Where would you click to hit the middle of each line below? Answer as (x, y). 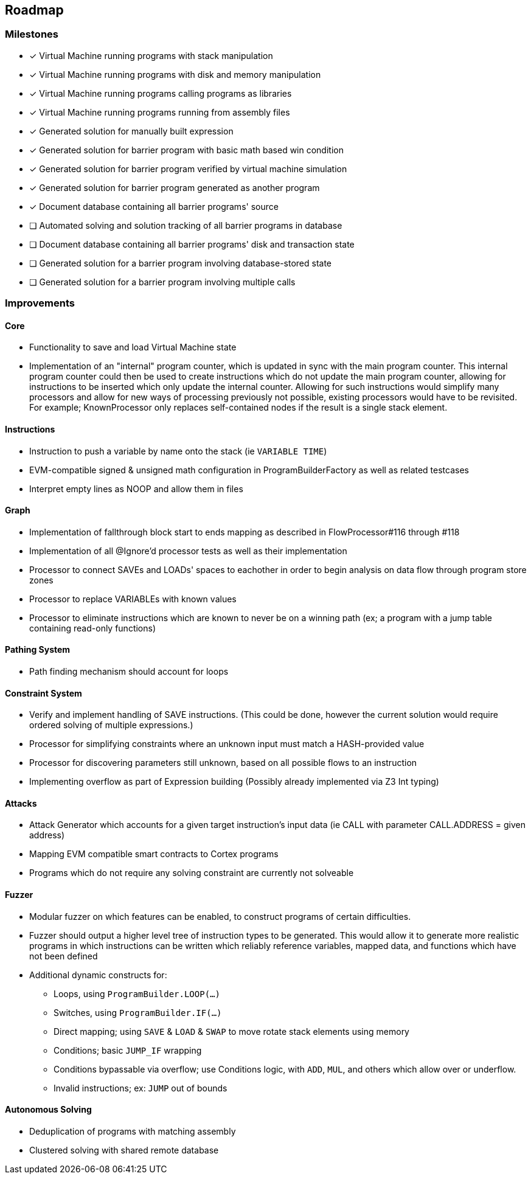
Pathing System (38, 650)
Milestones (32, 34)
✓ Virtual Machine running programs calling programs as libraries (161, 93)
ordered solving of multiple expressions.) (111, 725)
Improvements (40, 303)
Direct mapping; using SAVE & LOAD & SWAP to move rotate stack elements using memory (231, 1031)
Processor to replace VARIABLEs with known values (133, 599)
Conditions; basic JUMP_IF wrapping (128, 1050)
